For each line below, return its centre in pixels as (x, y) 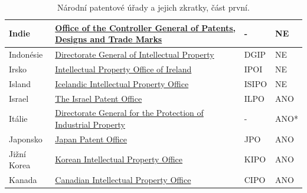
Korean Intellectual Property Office (119, 159)
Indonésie (26, 54)
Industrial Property (90, 124)
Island (20, 83)
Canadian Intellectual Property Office (123, 180)
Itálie (18, 119)
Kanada (23, 180)
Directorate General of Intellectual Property (135, 54)
